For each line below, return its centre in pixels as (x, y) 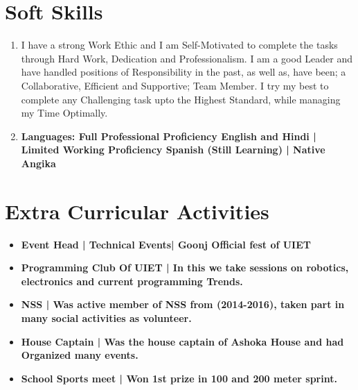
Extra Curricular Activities (137, 211)
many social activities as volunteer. (106, 317)
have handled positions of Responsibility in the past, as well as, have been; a (184, 72)
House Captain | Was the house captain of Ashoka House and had (182, 341)
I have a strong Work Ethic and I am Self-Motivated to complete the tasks (179, 45)
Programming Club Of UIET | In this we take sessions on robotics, (185, 268)
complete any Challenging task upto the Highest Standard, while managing (181, 99)
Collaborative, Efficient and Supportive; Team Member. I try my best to (175, 85)
